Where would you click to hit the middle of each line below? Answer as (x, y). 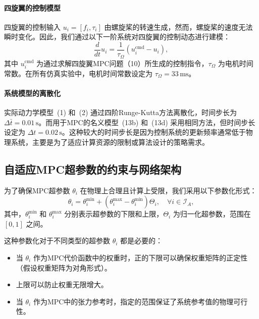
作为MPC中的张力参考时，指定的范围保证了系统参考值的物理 (133, 301)
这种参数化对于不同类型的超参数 (57, 241)
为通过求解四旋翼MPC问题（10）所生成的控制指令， (122, 63)
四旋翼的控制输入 (32, 26)
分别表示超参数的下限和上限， (114, 214)
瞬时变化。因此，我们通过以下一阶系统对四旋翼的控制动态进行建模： (117, 37)
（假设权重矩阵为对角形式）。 (64, 267)
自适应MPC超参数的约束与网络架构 (93, 169)
